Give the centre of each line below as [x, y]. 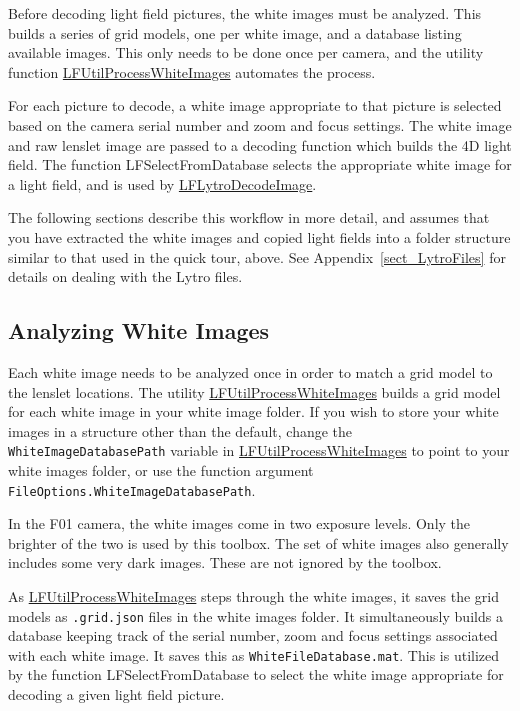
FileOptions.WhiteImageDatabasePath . [132, 489]
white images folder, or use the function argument [161, 469]
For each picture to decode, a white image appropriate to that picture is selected [255, 105]
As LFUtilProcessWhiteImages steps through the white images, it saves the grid [253, 595]
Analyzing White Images [139, 330]
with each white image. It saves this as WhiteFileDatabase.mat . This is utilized [254, 654]
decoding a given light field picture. [116, 694]
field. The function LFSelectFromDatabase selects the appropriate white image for [260, 164]
